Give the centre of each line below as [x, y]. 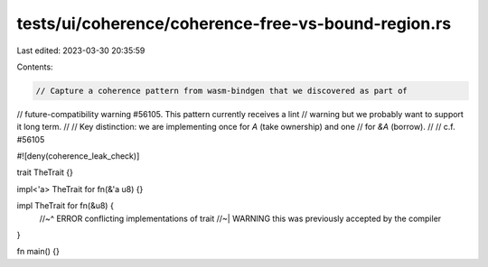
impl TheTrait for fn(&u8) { [66, 206]
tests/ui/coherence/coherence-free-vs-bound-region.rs [234, 23]
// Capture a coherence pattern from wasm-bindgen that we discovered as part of [222, 91]
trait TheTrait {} [45, 172]
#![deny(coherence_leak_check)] [78, 156]
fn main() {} [38, 252]
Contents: [35, 67]
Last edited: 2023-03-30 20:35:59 [81, 51]
